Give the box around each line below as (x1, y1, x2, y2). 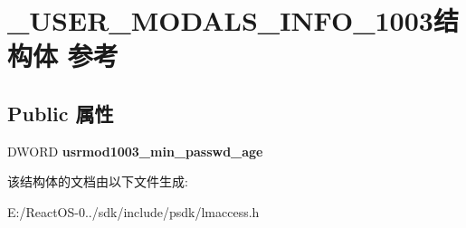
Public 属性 (7, 99, 114, 127)
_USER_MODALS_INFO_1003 (7, 2, 433, 39)
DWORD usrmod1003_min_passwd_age (7, 141, 263, 160)
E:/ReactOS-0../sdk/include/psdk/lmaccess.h (7, 202, 260, 221)
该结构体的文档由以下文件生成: (7, 172, 188, 191)
